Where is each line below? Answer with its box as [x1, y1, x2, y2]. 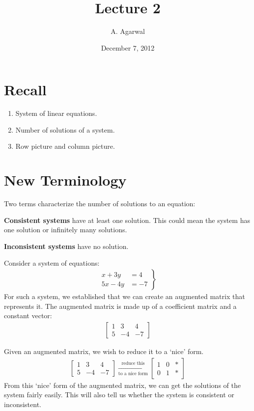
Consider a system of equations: [4, 257, 100, 268]
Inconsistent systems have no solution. [4, 241, 129, 251]
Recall [4, 80, 47, 100]
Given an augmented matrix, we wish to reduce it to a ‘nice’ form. [4, 346, 204, 356]
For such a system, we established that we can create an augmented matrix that [4, 291, 245, 301]
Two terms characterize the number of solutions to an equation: [4, 198, 196, 209]
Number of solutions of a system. [15, 124, 115, 135]
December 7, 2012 [101, 42, 155, 53]
